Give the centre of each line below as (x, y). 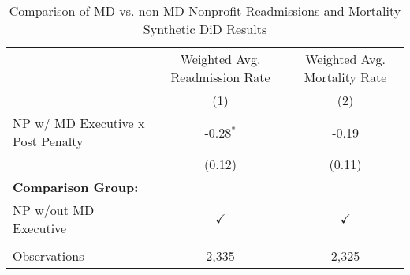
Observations (48, 256)
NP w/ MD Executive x (79, 123)
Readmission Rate (220, 77)
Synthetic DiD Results (205, 29)
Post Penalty (48, 141)
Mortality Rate (345, 77)
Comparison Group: (76, 187)
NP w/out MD (54, 210)
